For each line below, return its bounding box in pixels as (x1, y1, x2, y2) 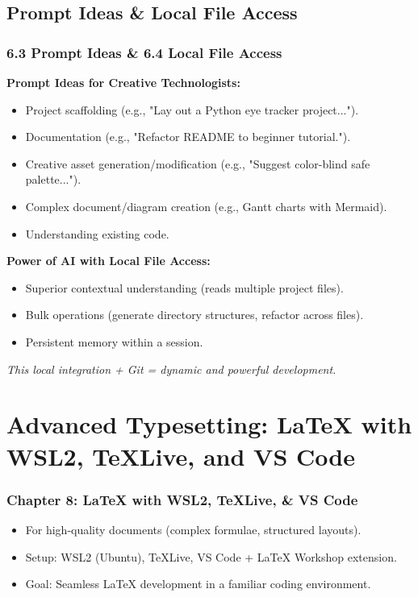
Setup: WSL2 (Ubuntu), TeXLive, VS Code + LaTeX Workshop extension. (25, 548, 397, 565)
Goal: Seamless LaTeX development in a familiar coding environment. (25, 575, 371, 592)
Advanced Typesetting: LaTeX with (6, 408, 412, 441)
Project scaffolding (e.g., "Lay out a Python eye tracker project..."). (25, 101, 359, 118)
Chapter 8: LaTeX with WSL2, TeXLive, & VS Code (6, 489, 358, 509)
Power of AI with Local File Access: (6, 252, 211, 269)
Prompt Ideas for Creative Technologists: (6, 74, 240, 90)
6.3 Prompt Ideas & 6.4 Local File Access (6, 42, 282, 62)
